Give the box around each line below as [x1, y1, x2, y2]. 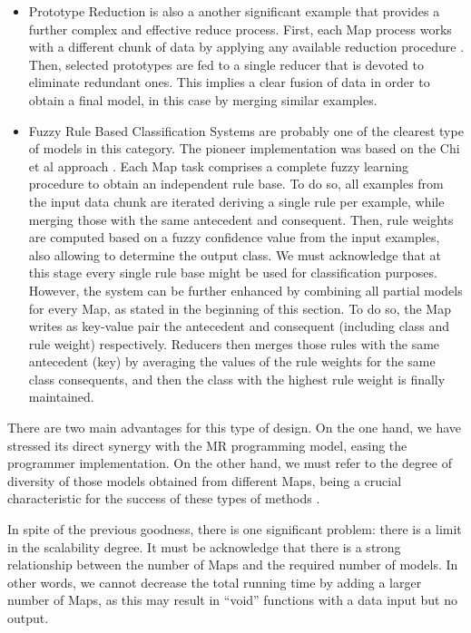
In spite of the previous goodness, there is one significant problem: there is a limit [7, 520, 462, 539]
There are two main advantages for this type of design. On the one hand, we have [7, 418, 462, 437]
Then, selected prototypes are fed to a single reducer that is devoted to [28, 54, 424, 73]
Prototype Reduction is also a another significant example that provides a [28, 2, 440, 20]
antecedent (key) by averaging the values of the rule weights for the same [28, 352, 436, 371]
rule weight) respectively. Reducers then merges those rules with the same [28, 334, 440, 353]
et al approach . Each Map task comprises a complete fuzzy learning [28, 156, 408, 175]
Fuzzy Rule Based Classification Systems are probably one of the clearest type [28, 121, 464, 140]
